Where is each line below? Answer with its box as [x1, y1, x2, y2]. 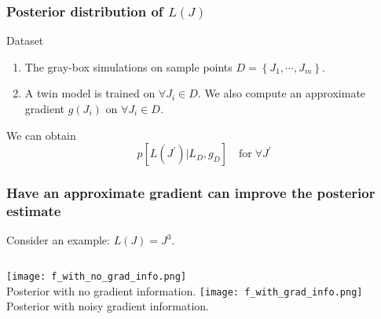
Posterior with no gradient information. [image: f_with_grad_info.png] [6, 282, 363, 299]
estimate [6, 201, 61, 221]
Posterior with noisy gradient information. [6, 298, 209, 314]
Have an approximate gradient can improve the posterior [6, 183, 376, 203]
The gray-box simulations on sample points [24, 58, 233, 75]
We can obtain [6, 126, 76, 143]
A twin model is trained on [24, 85, 156, 101]
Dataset [6, 32, 44, 49]
